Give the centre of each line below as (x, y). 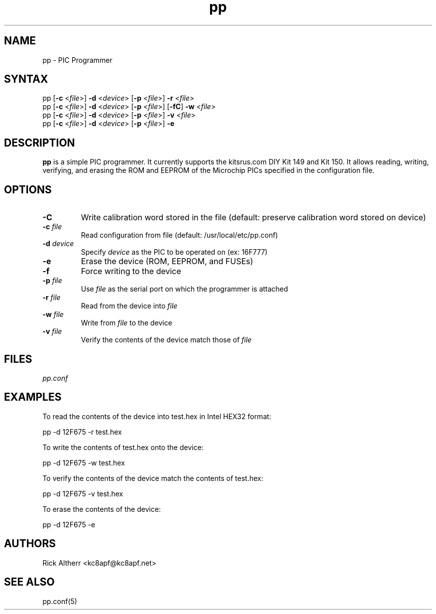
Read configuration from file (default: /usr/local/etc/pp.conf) (179, 235)
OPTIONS (28, 189)
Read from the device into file (129, 306)
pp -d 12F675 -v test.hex (83, 493)
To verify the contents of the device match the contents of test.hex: (153, 478)
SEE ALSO (29, 582)
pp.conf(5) (60, 601)
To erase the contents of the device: (102, 509)
